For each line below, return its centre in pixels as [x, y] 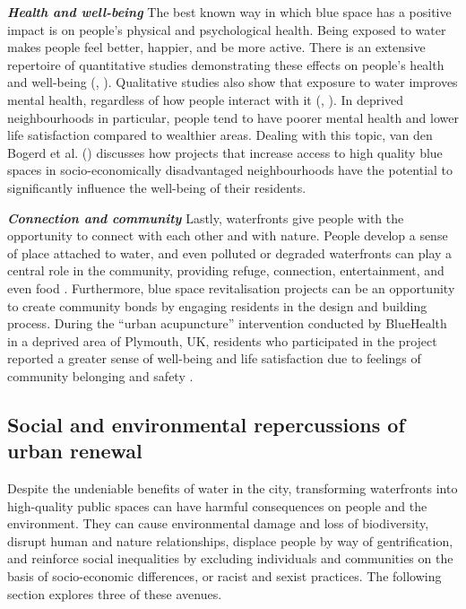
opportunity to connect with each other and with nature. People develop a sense [228, 235]
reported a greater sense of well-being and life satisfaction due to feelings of [214, 358]
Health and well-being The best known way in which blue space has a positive [229, 12]
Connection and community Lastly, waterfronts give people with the [206, 217]
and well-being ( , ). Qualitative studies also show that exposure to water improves [233, 82]
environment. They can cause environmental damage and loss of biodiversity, [218, 523]
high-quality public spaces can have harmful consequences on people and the [217, 505]
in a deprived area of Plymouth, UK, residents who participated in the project [222, 340]
